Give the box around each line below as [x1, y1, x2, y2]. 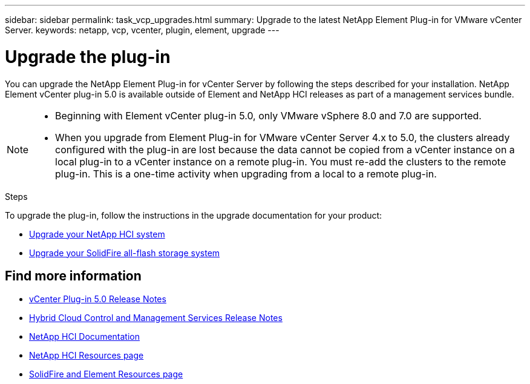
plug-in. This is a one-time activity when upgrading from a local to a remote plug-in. [55, 167, 437, 180]
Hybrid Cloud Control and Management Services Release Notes [29, 313, 283, 323]
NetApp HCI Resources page [29, 350, 144, 361]
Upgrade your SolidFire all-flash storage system [29, 247, 220, 258]
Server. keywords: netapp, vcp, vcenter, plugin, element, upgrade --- [5, 25, 280, 35]
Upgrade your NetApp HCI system [29, 228, 165, 239]
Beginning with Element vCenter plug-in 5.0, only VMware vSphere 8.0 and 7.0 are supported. [55, 109, 482, 122]
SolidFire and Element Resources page [29, 369, 183, 380]
